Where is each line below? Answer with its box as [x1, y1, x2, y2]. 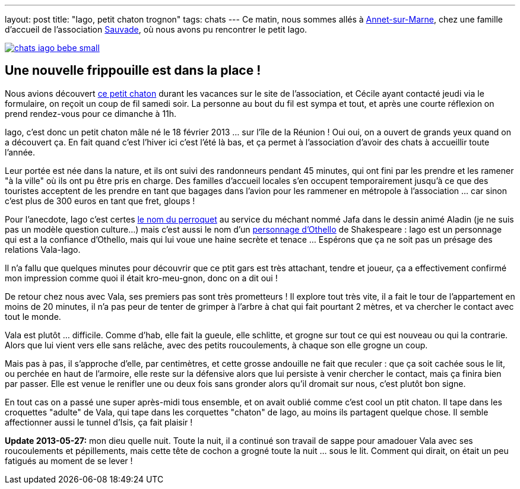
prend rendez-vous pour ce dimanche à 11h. [5, 108, 177, 119]
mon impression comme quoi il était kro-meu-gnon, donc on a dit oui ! [5, 272, 278, 283]
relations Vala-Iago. [5, 244, 81, 255]
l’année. [5, 147, 36, 157]
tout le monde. [5, 311, 61, 322]
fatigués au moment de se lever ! [5, 455, 133, 466]
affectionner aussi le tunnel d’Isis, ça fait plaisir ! [5, 417, 193, 427]
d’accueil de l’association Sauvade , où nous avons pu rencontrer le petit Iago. [5, 24, 307, 34]
